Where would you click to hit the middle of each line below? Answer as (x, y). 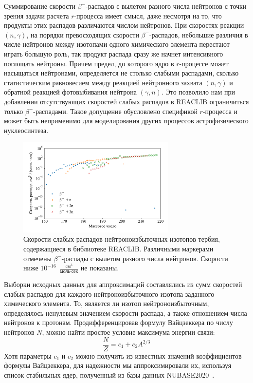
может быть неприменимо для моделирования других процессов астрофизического (126, 121)
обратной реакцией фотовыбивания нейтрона (70, 92)
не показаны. (100, 268)
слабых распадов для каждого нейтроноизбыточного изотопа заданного (109, 294)
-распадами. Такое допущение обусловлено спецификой (115, 111)
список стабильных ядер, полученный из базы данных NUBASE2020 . (109, 374)
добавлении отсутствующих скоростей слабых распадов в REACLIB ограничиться (126, 101)
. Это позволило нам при (198, 92)
